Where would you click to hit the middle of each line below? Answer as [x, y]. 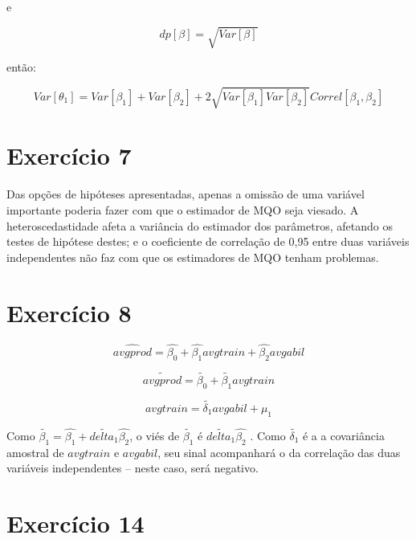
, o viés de [155, 435]
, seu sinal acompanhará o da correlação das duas [279, 452]
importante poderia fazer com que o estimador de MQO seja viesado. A [183, 210]
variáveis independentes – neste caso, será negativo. [133, 468]
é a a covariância [343, 435]
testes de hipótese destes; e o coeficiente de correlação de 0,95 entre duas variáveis [208, 241]
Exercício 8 [69, 312]
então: [21, 67]
